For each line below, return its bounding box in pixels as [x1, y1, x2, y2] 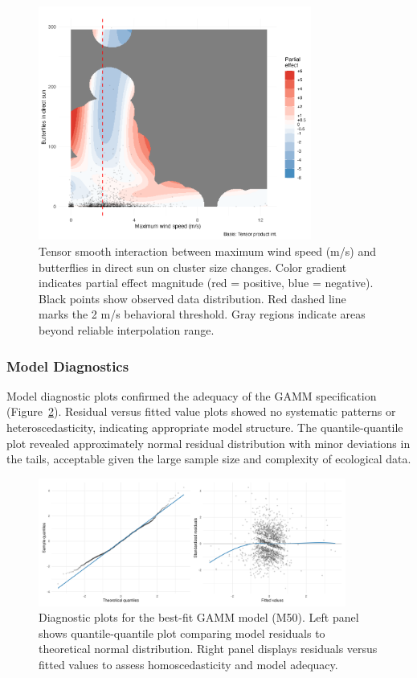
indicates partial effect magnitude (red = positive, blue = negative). [39, 274, 374, 291]
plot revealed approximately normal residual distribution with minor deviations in [6, 434, 411, 451]
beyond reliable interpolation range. [39, 322, 215, 339]
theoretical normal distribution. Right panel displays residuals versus [39, 640, 378, 657]
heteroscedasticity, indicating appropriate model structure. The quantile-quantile [6, 419, 403, 436]
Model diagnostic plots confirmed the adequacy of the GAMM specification [6, 387, 377, 404]
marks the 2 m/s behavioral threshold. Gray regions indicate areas [39, 306, 366, 323]
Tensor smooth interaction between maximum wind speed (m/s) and [39, 243, 376, 260]
